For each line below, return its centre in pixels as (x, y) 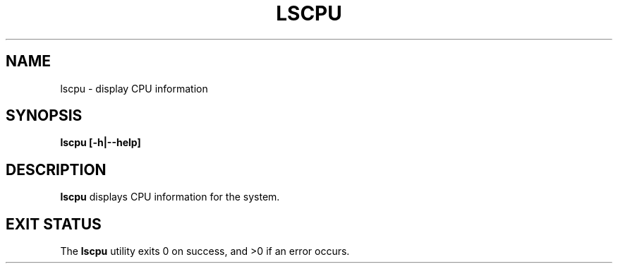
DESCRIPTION (56, 169)
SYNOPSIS (44, 116)
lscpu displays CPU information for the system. (170, 197)
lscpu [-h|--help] (101, 143)
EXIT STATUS (54, 224)
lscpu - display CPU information (134, 88)
